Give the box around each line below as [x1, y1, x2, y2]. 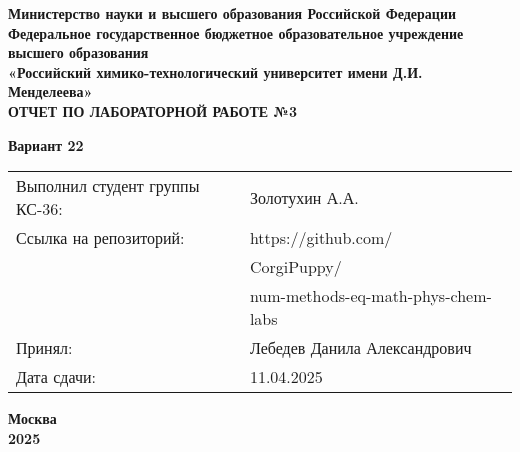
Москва [8, 408, 57, 429]
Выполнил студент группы [16, 174, 200, 198]
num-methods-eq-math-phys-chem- [249, 284, 492, 308]
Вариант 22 [8, 134, 84, 155]
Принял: [16, 336, 73, 360]
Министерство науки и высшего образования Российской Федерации [8, 3, 457, 23]
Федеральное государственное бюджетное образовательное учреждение [8, 22, 464, 43]
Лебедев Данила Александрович [249, 336, 472, 360]
